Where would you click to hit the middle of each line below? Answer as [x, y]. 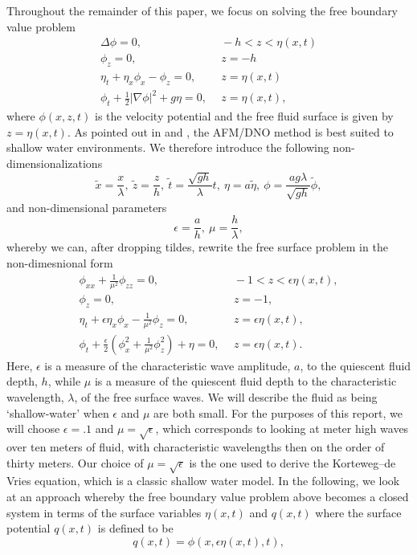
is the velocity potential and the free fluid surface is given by [244, 116]
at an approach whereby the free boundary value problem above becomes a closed [208, 496]
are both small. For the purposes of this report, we [278, 412]
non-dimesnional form [60, 263]
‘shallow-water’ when [58, 412]
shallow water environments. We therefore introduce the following [168, 147]
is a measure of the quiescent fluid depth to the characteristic [245, 381]
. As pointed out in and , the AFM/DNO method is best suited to [230, 131]
